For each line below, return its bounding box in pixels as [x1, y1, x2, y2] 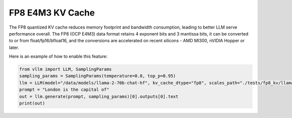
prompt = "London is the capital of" [19, 87, 109, 92]
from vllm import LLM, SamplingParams [19, 67, 112, 72]
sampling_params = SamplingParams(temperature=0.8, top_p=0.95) [19, 73, 176, 79]
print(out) [19, 101, 45, 106]
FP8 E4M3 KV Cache [9, 7, 95, 18]
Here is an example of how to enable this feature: [9, 53, 108, 59]
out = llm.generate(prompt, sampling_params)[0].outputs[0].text [19, 94, 179, 99]
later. [9, 44, 19, 51]
